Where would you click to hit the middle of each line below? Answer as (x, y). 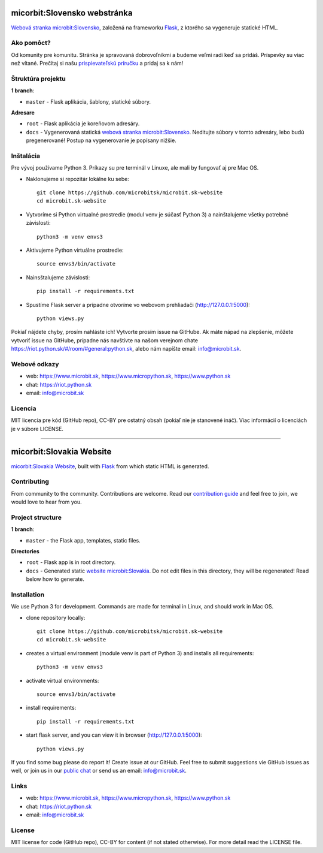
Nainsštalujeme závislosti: (58, 277)
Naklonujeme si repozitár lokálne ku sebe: (78, 179)
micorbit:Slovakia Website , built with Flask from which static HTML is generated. (110, 466)
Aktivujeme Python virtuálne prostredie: (75, 250)
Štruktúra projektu (38, 79)
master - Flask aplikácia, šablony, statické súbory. (89, 101)
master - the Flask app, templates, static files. (83, 540)
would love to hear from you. (46, 502)
